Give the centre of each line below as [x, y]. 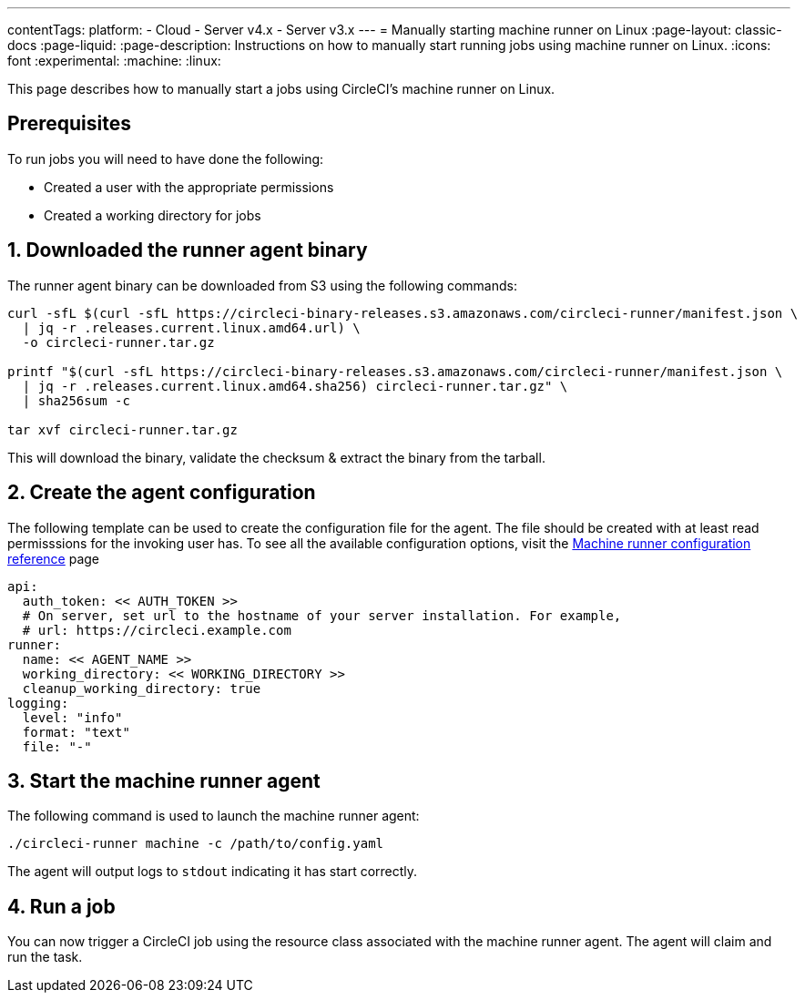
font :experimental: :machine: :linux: [114, 61]
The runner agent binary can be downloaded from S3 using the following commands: [262, 285]
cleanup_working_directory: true [142, 688]
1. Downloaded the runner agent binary [188, 250]
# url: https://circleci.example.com [157, 630]
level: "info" [72, 717]
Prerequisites [69, 124]
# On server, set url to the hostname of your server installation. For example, [322, 615]
